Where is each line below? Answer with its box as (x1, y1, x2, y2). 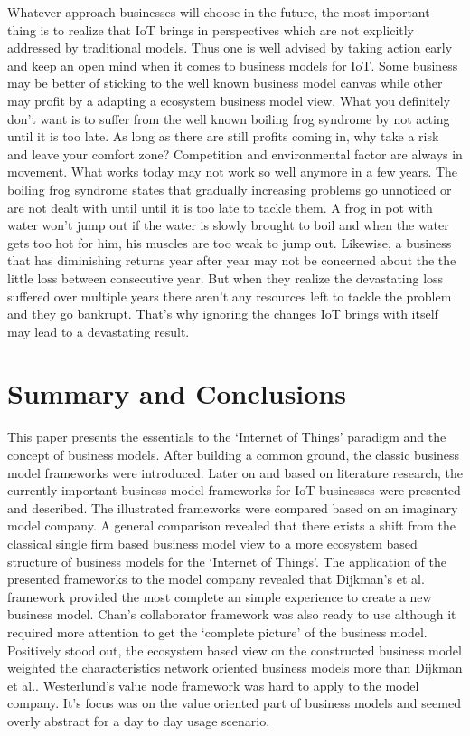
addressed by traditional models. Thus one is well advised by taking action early (7, 38, 453, 57)
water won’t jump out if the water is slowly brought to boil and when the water (7, 215, 449, 234)
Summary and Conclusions (7, 375, 346, 412)
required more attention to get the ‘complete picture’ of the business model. (7, 622, 428, 641)
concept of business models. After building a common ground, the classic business (7, 445, 460, 464)
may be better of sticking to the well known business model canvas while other (7, 73, 443, 92)
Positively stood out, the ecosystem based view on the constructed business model (7, 640, 462, 659)
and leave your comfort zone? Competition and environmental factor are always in (7, 144, 463, 163)
